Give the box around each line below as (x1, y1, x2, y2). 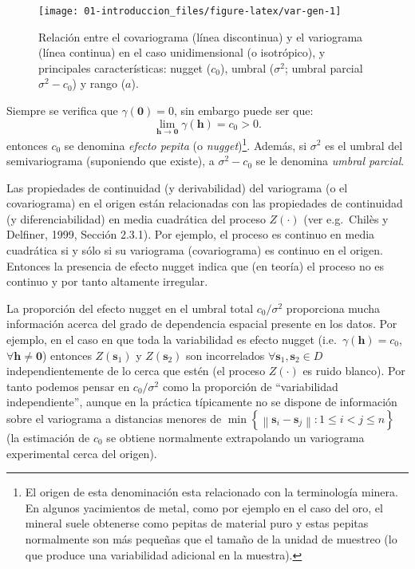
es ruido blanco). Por (302, 362, 405, 379)
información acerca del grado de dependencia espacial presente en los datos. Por (6, 315, 397, 332)
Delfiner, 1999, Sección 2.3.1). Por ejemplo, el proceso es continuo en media (6, 226, 375, 243)
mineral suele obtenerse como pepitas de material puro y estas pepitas (25, 515, 369, 531)
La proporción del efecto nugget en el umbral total (6, 299, 254, 316)
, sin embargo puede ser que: (173, 102, 314, 119)
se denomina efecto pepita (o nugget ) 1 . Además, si (64, 134, 307, 153)
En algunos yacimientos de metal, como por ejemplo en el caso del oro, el (25, 499, 383, 516)
